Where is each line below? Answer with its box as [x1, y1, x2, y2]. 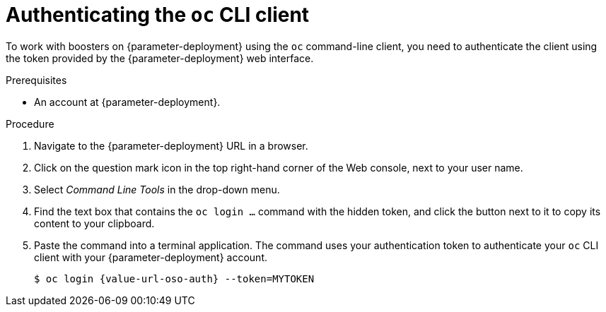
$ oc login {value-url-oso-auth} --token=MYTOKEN [34, 272, 315, 284]
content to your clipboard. [34, 217, 155, 229]
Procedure [6, 117, 54, 130]
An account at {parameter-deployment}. [34, 95, 221, 108]
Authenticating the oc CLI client [6, 3, 310, 27]
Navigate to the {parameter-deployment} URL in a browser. [34, 139, 308, 152]
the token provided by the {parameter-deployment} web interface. [6, 52, 314, 64]
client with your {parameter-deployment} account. [34, 251, 267, 263]
